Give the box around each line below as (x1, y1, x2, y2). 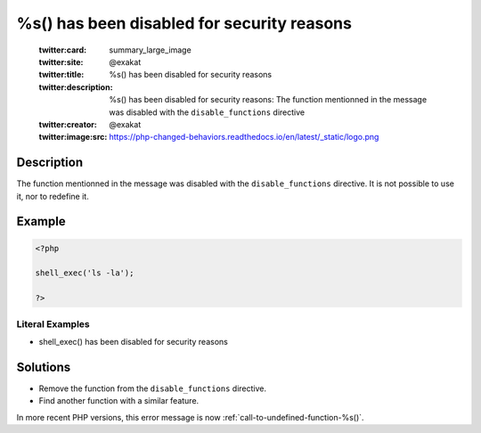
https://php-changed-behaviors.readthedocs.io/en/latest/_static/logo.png (109, 132, 379, 143)
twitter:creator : (38, 118, 97, 129)
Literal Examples (16, 317, 90, 330)
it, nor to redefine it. (16, 191, 89, 201)
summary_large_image (109, 45, 192, 55)
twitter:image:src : (38, 132, 108, 143)
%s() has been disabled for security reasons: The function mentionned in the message (109, 94, 428, 105)
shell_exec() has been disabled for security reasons (38, 336, 229, 347)
